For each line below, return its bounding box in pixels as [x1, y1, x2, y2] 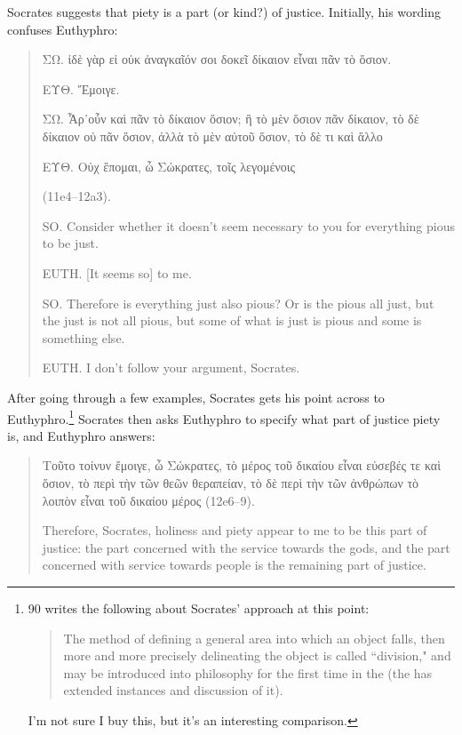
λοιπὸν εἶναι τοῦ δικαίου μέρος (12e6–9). [42, 491, 255, 509]
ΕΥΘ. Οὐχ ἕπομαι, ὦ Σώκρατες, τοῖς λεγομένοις [42, 156, 296, 175]
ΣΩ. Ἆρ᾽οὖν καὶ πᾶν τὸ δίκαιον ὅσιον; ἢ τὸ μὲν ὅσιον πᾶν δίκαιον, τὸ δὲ [42, 109, 419, 128]
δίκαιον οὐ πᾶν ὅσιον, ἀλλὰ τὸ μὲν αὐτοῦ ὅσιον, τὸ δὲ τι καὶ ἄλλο [42, 126, 383, 145]
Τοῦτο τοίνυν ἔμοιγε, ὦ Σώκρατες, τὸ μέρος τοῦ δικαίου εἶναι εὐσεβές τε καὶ [42, 456, 441, 475]
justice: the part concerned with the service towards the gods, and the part [42, 538, 450, 556]
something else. [42, 328, 125, 347]
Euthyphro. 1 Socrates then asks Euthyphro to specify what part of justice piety [7, 406, 441, 427]
